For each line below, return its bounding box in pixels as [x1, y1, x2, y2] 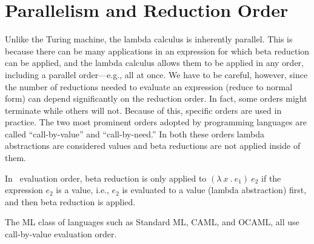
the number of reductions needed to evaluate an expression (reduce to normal [5, 80, 293, 93]
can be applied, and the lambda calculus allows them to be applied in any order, [5, 56, 304, 69]
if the [261, 171, 281, 184]
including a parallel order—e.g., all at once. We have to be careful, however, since [5, 68, 308, 81]
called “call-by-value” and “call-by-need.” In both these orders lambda [5, 127, 264, 140]
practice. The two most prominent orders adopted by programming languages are [5, 116, 307, 128]
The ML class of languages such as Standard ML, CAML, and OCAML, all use [5, 216, 299, 228]
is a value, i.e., [56, 183, 109, 196]
